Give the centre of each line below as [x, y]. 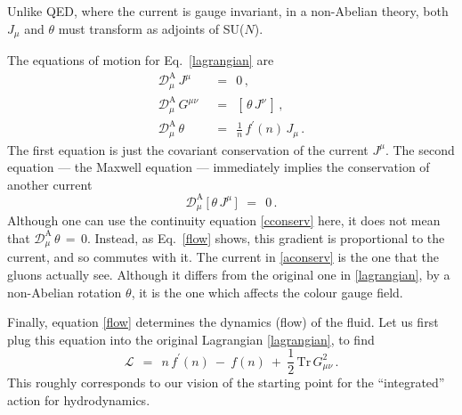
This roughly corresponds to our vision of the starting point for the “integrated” [226, 382]
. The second [420, 149]
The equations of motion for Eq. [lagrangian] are [141, 60]
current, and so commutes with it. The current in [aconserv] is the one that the [223, 257]
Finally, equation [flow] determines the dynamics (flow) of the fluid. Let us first [223, 322]
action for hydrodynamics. [79, 400]
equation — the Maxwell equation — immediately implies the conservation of [219, 167]
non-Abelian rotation [65, 292]
